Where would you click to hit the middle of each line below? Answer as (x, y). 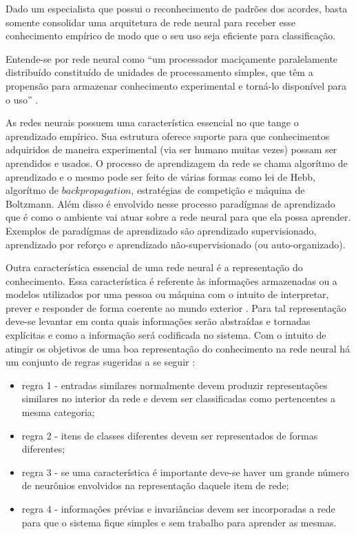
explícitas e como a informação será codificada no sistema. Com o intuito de (166, 335)
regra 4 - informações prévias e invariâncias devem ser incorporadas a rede (178, 508)
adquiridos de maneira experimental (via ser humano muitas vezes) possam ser (171, 149)
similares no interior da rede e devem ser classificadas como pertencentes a (179, 398)
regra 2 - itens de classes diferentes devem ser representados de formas (170, 435)
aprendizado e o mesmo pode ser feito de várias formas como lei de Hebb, (160, 176)
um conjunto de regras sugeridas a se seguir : (101, 362)
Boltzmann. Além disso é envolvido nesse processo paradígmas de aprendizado (170, 203)
